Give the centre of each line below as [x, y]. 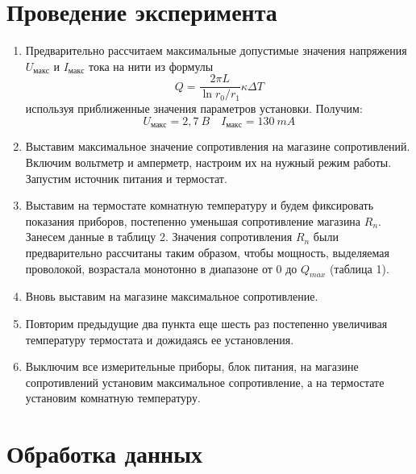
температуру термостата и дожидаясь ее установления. [160, 339]
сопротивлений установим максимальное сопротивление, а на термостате [205, 382]
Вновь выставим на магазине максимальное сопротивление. [172, 296]
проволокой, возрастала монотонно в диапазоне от [149, 268]
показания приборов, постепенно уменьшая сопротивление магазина [193, 220]
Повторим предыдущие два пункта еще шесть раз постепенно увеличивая [206, 323]
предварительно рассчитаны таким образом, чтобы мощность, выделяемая [207, 252]
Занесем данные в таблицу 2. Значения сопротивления [159, 237]
